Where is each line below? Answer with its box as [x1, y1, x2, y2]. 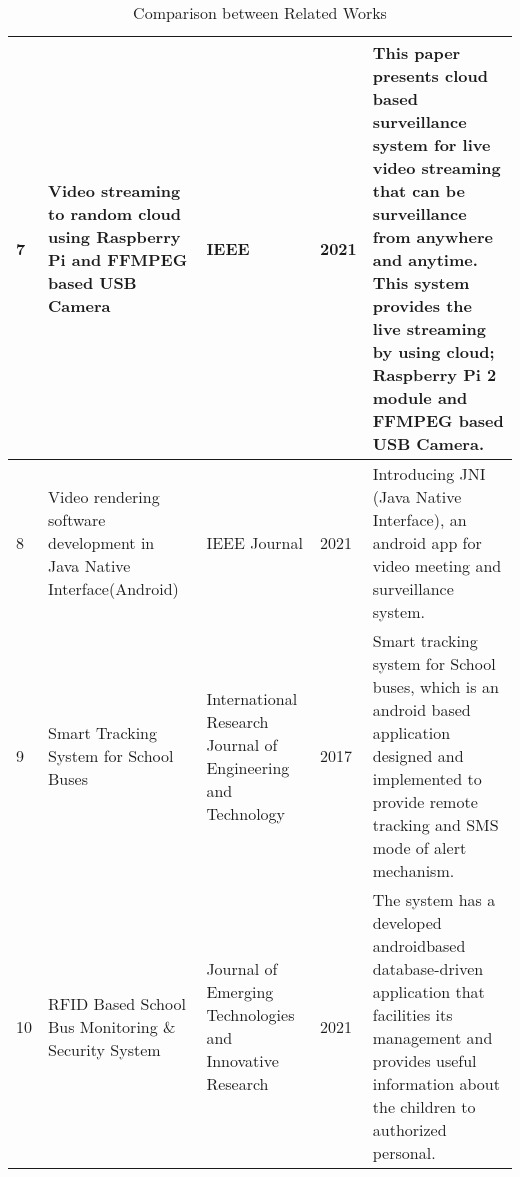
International [206, 686, 298, 710]
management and [372, 1026, 493, 1049]
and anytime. [372, 248, 478, 271]
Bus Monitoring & [48, 1014, 176, 1038]
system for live [372, 133, 491, 156]
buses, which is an [372, 675, 499, 698]
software [48, 508, 106, 531]
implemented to [372, 767, 482, 790]
